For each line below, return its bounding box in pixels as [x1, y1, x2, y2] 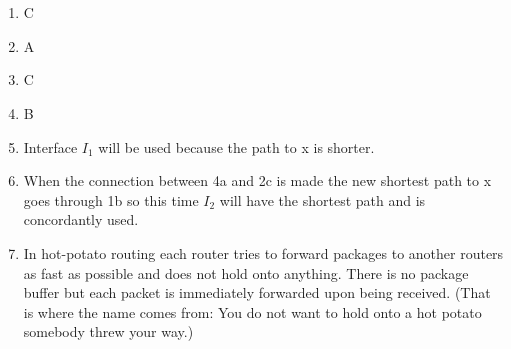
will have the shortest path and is [219, 189, 426, 210]
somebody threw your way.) [23, 321, 194, 342]
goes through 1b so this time [23, 189, 199, 210]
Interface [23, 136, 78, 157]
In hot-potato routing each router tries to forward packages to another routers [23, 242, 504, 263]
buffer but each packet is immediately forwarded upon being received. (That [23, 282, 491, 303]
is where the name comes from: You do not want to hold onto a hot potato [23, 301, 482, 322]
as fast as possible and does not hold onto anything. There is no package [23, 262, 469, 283]
